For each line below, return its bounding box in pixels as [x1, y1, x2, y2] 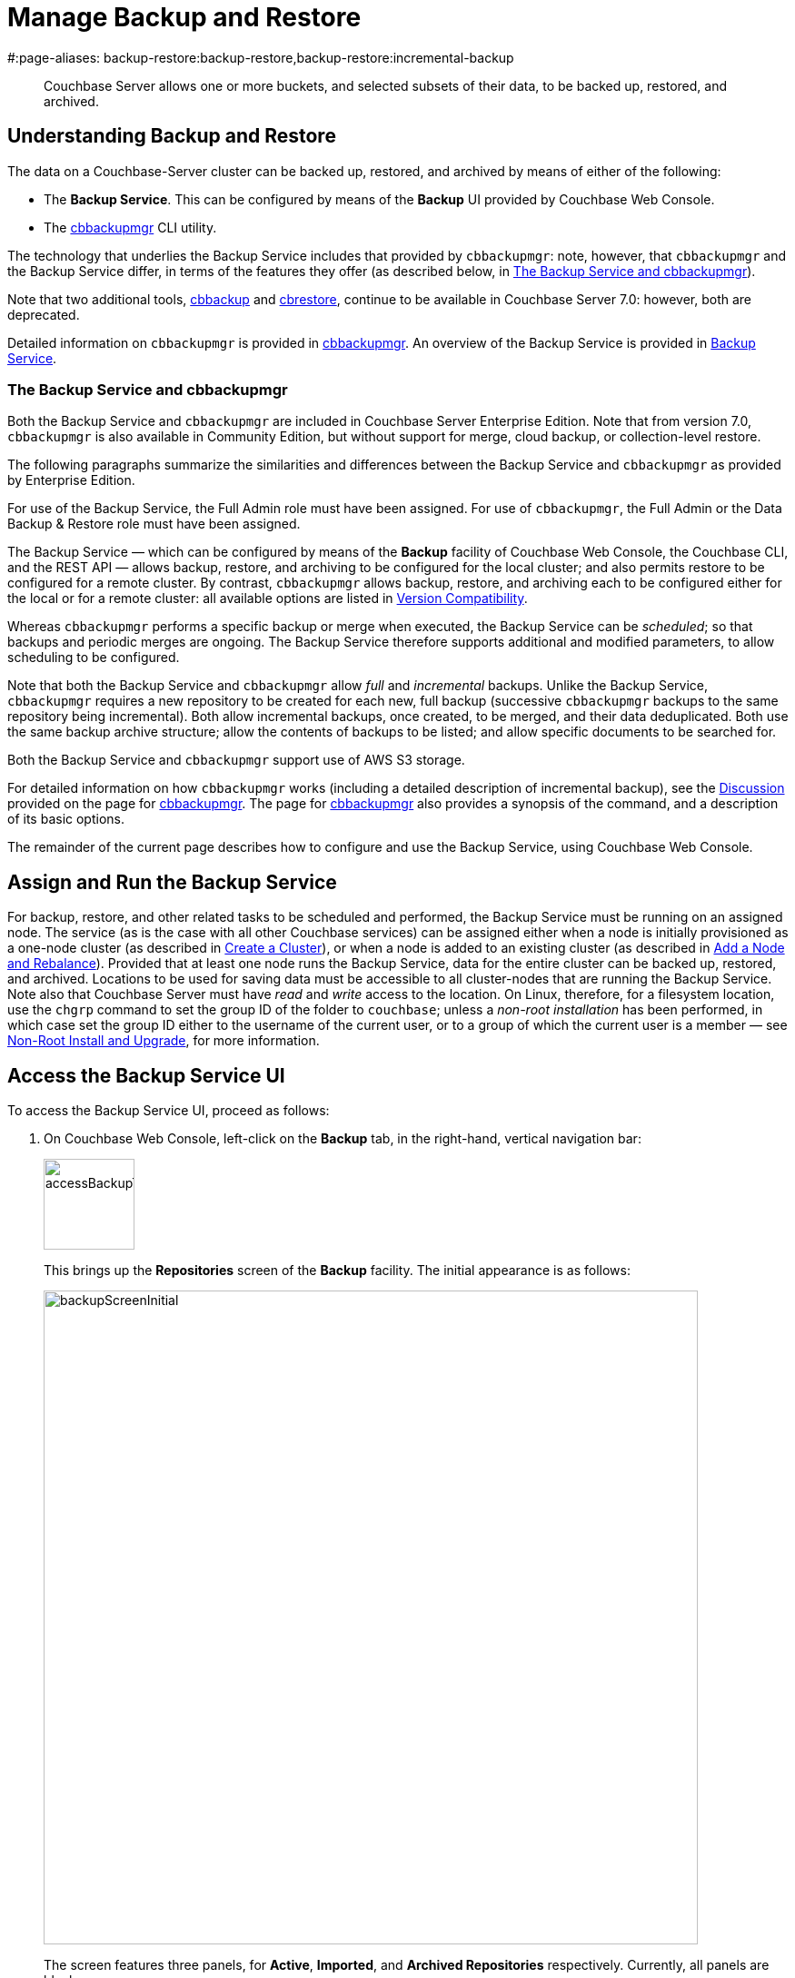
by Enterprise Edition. [7, 472, 135, 489]
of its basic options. [7, 811, 124, 827]
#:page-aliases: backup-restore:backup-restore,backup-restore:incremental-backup [7, 49, 514, 65]
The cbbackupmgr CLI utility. [44, 219, 217, 235]
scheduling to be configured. [7, 649, 180, 666]
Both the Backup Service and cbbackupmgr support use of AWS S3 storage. [7, 752, 465, 768]
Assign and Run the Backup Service [7, 870, 337, 894]
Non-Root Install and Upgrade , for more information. [7, 1033, 320, 1049]
